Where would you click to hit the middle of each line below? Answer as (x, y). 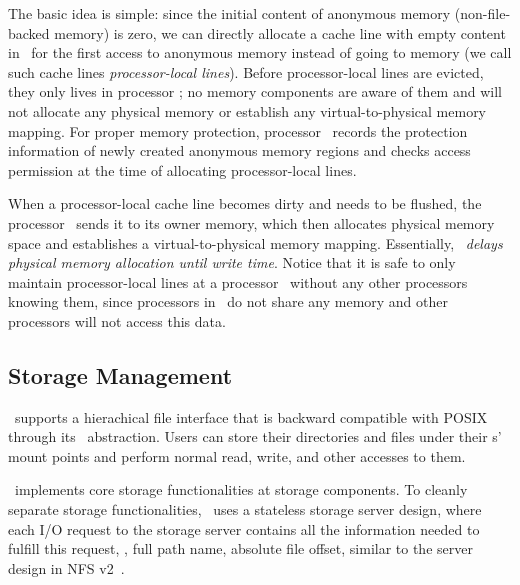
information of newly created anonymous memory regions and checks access (239, 150)
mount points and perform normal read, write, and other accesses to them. (237, 455)
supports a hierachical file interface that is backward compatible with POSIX (251, 416)
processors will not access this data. (117, 320)
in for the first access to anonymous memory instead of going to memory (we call (260, 52)
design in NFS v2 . (66, 567)
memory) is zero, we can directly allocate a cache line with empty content (280, 32)
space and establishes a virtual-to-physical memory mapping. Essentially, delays (255, 242)
